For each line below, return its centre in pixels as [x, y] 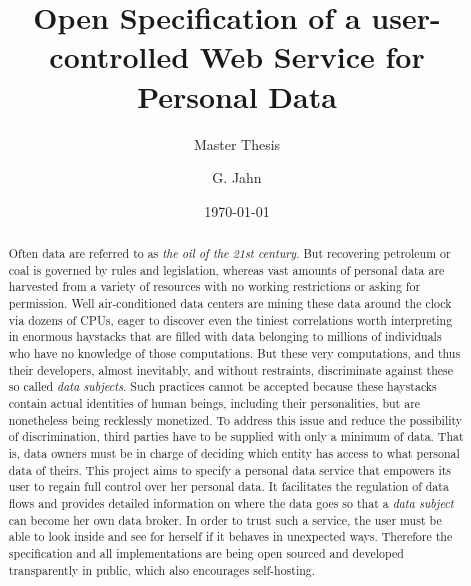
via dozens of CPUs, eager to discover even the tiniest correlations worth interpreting [230, 319]
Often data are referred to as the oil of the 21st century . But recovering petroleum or [229, 253]
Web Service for [312, 56]
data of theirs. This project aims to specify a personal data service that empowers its [230, 469]
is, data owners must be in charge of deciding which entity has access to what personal [234, 452]
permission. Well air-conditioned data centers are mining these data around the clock [230, 303]
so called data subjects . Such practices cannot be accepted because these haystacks [222, 386]
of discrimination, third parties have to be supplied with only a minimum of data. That [236, 436]
